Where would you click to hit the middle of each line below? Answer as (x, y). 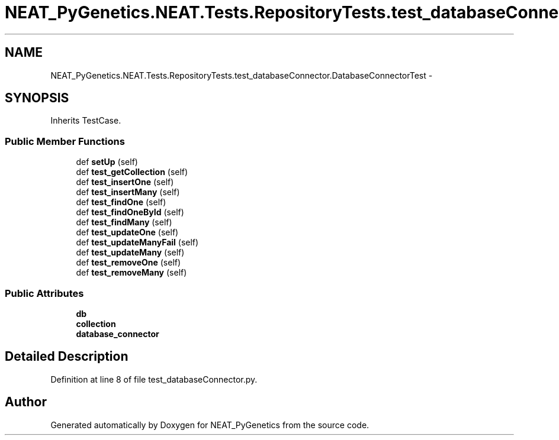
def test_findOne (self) (121, 202)
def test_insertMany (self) (128, 192)
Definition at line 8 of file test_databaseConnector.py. (154, 379)
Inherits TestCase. (86, 121)
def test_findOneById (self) (130, 212)
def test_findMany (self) (124, 222)
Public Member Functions (65, 141)
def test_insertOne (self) (125, 182)
